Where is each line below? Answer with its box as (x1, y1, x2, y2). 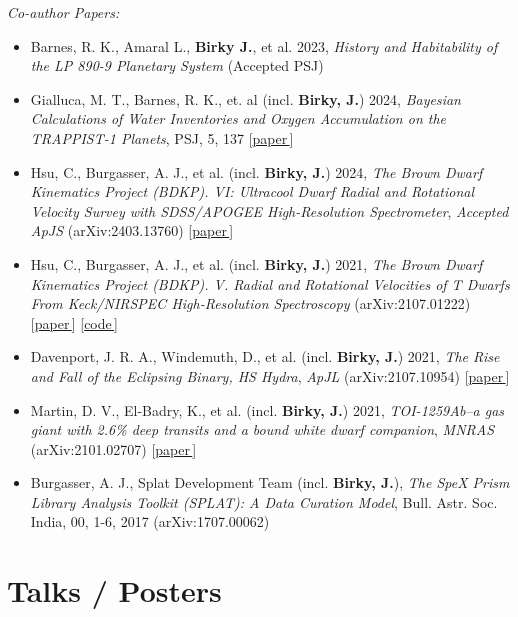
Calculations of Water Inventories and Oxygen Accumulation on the (30, 108, 447, 129)
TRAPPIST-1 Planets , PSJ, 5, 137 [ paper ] (30, 127, 294, 148)
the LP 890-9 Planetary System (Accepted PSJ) (30, 55, 324, 76)
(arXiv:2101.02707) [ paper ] (30, 438, 197, 459)
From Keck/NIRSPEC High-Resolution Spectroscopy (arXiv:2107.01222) (30, 293, 471, 314)
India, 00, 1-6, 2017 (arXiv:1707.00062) (30, 511, 270, 532)
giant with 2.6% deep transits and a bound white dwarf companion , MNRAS (30, 419, 495, 440)
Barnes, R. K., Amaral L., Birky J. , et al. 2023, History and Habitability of (30, 35, 498, 56)
